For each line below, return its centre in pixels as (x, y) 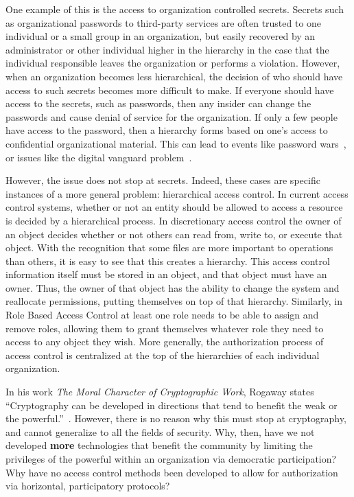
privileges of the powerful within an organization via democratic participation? (171, 459)
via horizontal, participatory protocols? (88, 486)
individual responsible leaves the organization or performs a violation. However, (173, 63)
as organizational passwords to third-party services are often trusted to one (164, 22)
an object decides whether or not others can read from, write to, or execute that (174, 234)
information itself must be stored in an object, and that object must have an (166, 274)
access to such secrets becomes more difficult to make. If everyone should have (170, 90)
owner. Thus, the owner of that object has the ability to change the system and (173, 287)
